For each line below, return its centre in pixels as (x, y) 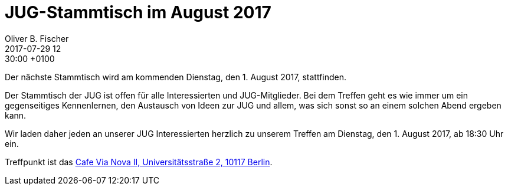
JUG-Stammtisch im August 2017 (138, 12)
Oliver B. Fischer (37, 38)
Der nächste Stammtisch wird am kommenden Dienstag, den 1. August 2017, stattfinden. (176, 77)
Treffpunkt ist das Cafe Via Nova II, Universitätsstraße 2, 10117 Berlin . (139, 162)
